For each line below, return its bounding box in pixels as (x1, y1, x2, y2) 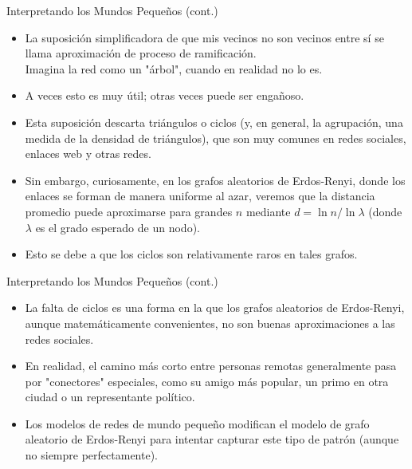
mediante (245, 203, 291, 219)
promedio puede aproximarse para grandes (25, 203, 233, 219)
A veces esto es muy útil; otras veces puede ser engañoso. (25, 87, 304, 104)
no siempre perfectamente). (25, 447, 158, 463)
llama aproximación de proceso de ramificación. (25, 45, 257, 61)
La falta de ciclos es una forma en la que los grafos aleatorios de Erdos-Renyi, (25, 299, 405, 316)
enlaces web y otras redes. (25, 145, 151, 162)
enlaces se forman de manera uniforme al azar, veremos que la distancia (25, 187, 375, 204)
